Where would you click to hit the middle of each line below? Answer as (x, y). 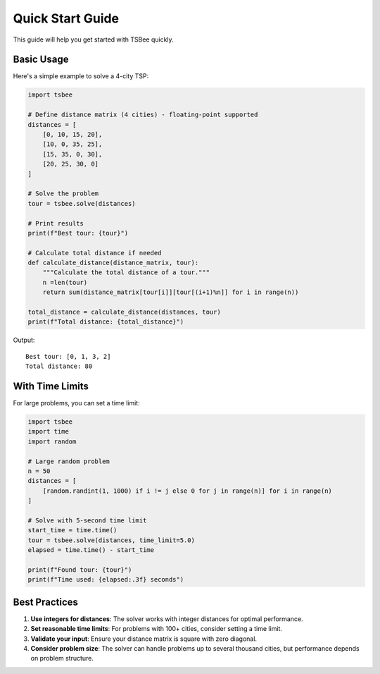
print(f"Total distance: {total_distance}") (106, 322)
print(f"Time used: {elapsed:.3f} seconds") (106, 580)
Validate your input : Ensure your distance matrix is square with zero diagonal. (144, 639)
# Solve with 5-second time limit (87, 520)
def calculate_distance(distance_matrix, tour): (113, 263)
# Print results (56, 223)
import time (49, 431)
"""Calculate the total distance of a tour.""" (126, 272)
